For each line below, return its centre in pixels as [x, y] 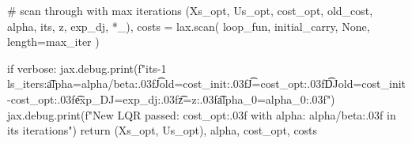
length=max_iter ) [53, 42]
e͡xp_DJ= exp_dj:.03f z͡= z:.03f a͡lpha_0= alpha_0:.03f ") [205, 99]
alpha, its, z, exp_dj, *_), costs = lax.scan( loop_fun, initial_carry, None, [189, 26]
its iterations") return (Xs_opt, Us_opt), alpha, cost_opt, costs [163, 130]
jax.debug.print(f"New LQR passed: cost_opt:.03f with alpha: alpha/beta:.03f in [202, 114]
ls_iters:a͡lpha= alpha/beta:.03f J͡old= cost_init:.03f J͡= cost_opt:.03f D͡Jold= [185, 83]
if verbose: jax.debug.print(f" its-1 [87, 68]
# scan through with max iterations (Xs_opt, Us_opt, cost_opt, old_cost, [190, 10]
